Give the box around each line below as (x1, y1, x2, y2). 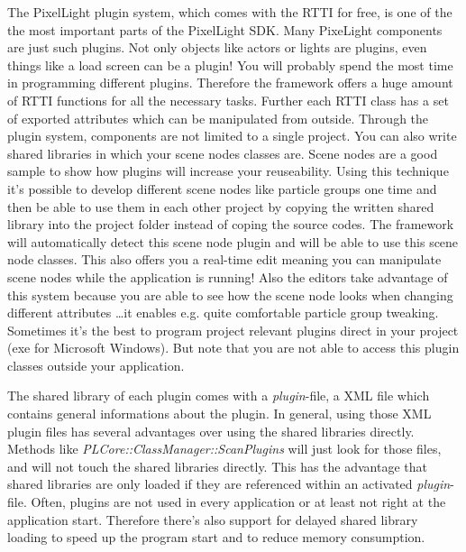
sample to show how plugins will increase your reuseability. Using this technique (7, 161, 449, 180)
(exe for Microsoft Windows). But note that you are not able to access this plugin (7, 338, 460, 357)
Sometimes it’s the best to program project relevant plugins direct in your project (7, 320, 459, 339)
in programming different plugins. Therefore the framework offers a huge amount (7, 73, 453, 92)
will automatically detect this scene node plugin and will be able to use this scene (7, 232, 459, 251)
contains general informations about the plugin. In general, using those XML (7, 404, 432, 423)
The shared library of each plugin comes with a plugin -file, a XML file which (7, 386, 430, 405)
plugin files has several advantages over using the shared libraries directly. (7, 421, 415, 440)
